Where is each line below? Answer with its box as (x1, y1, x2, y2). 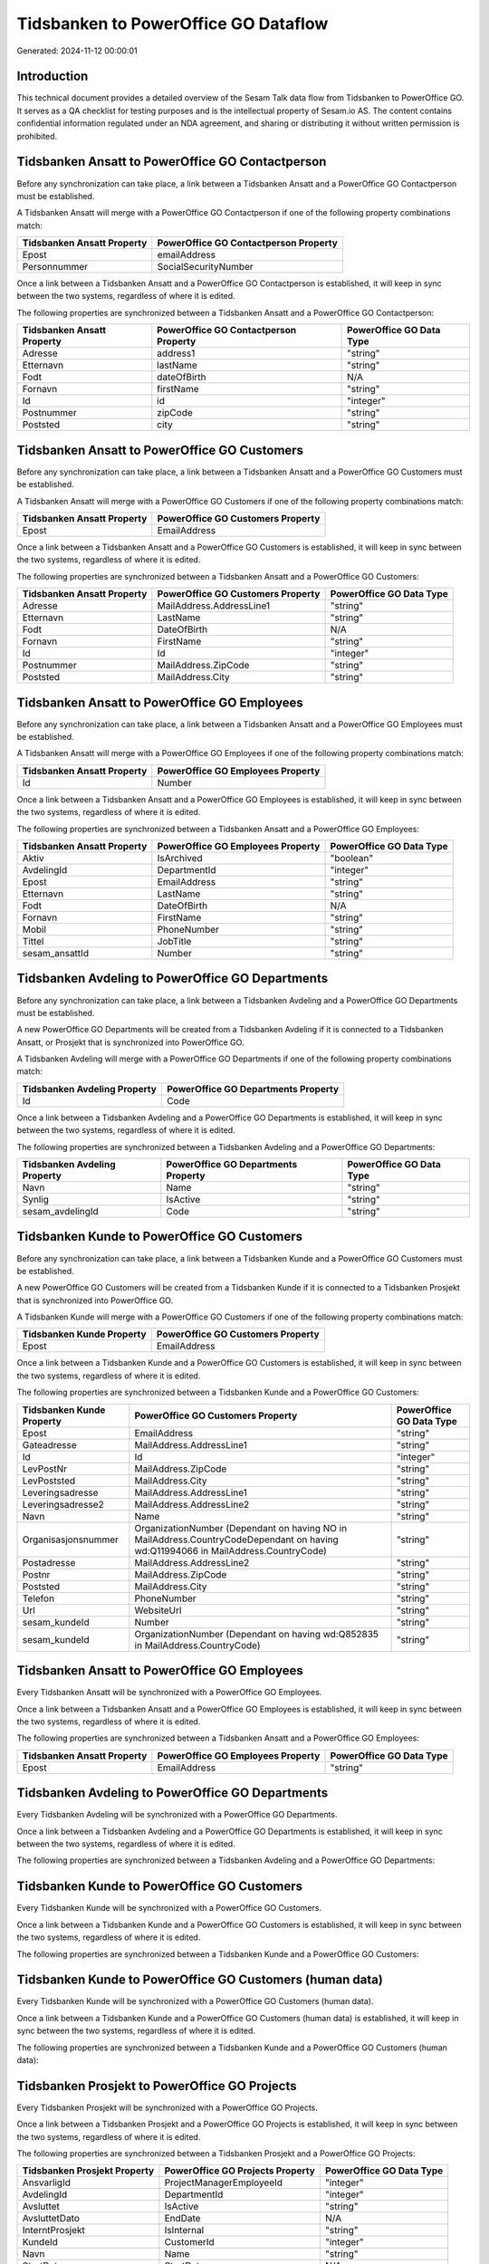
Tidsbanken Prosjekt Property (22, 2164, 155, 2177)
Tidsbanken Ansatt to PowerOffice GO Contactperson (16, 154, 327, 169)
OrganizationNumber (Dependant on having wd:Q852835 (134, 1627, 379, 1640)
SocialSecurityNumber (157, 261, 254, 273)
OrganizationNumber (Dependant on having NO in (134, 1521, 348, 1534)
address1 (157, 347, 196, 360)
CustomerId (164, 2236, 215, 2249)
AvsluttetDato (22, 2212, 81, 2225)
